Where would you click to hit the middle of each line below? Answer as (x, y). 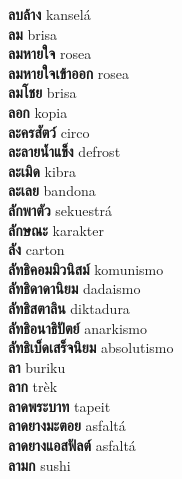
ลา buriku (37, 366)
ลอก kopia (38, 111)
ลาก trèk (33, 386)
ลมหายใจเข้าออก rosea (69, 72)
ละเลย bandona (52, 190)
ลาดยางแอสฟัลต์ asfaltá (72, 445)
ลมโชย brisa (42, 92)
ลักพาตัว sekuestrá (60, 209)
